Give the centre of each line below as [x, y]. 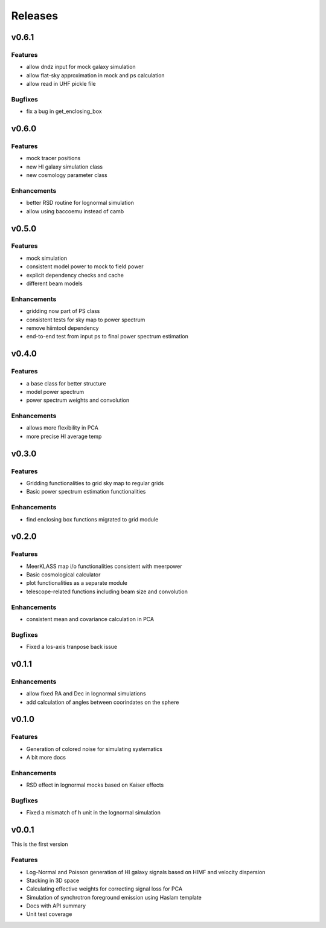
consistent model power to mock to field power [85, 266]
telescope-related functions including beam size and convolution [107, 591]
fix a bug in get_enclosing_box [64, 111]
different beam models [54, 283]
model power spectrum [55, 391]
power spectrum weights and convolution [78, 400]
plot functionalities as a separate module [77, 583]
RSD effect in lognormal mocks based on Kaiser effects [95, 785]
